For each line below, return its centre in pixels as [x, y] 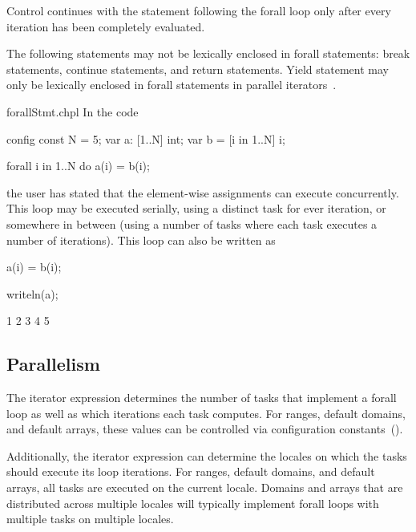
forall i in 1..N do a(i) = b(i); [78, 166]
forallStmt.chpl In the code [73, 111]
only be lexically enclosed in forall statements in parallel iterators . [172, 85]
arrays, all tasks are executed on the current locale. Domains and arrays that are [205, 487]
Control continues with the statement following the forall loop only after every [199, 10]
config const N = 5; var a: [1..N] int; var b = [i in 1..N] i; [146, 138]
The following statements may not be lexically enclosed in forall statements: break [208, 53]
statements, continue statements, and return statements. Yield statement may [198, 69]
